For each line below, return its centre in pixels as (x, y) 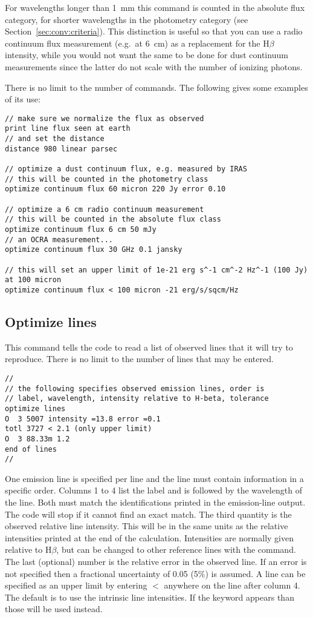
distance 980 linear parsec (61, 149)
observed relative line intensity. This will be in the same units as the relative (147, 526)
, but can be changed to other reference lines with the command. (176, 549)
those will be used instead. (54, 609)
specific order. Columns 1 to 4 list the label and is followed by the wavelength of (153, 490)
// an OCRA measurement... (59, 239)
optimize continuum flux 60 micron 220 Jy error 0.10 (115, 189)
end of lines (31, 449)
